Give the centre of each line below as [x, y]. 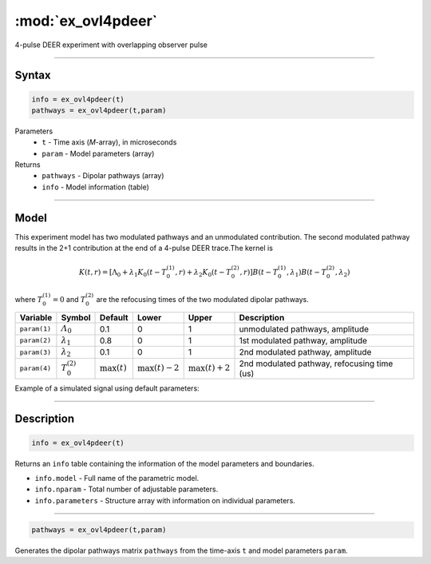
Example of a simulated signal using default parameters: [107, 388]
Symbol [76, 318]
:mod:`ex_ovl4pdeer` [86, 21]
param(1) [36, 329]
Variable [36, 318]
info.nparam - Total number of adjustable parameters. [127, 489]
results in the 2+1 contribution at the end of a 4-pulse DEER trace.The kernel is [144, 248]
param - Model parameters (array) [98, 153]
